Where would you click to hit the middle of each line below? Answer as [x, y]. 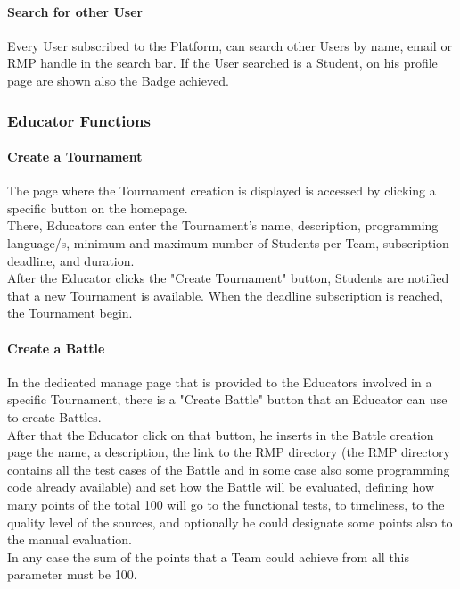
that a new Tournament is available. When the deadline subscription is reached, [225, 295]
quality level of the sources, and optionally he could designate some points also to [230, 522]
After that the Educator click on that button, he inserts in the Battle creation [221, 434]
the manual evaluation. [70, 539]
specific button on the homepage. [98, 207]
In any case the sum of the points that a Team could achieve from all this [209, 556]
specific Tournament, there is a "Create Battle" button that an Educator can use [227, 399]
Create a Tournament [75, 157]
